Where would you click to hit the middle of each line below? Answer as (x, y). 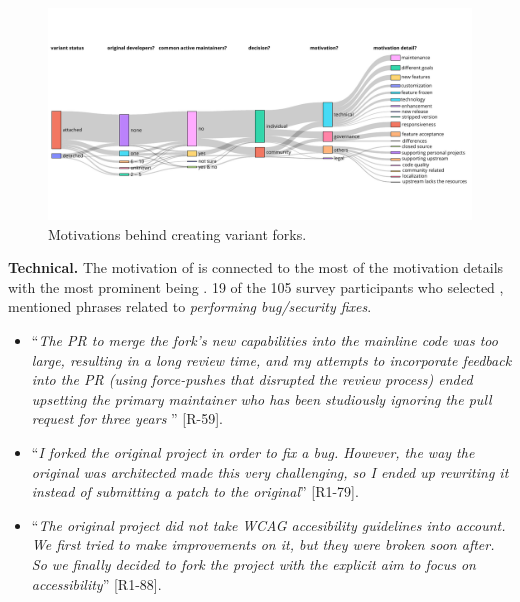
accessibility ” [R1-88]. (96, 583)
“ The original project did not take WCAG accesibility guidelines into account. (268, 524)
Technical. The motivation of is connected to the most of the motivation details (256, 267)
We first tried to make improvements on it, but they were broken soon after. (263, 544)
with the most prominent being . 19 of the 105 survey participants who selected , (256, 286)
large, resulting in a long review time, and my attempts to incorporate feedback (271, 359)
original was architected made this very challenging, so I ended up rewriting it (270, 471)
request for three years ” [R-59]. (127, 418)
